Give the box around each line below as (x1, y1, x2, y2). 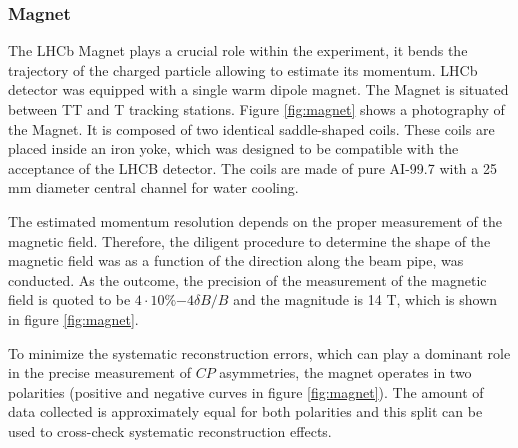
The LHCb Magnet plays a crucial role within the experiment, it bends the (8, 40, 468, 61)
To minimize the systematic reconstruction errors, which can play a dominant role (8, 342, 511, 363)
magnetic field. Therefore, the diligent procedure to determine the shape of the (8, 230, 491, 251)
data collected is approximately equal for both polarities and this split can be (8, 401, 483, 422)
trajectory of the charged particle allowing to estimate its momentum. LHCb (8, 59, 478, 80)
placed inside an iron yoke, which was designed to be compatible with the (8, 138, 459, 159)
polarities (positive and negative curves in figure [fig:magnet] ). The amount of (8, 381, 484, 402)
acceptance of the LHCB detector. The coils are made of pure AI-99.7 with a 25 (8, 157, 497, 178)
